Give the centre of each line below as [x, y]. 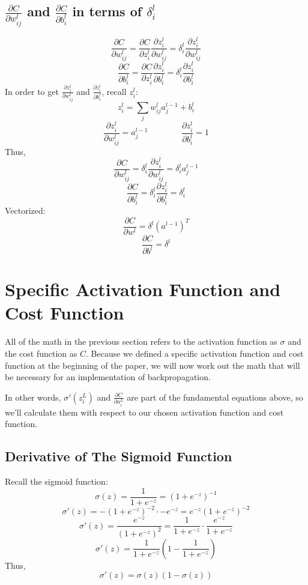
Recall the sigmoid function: [56, 481]
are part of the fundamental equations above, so [215, 397]
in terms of [107, 11]
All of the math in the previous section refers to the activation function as [141, 341]
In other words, [33, 397]
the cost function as [41, 353]
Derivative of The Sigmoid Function [119, 456]
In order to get [32, 91]
